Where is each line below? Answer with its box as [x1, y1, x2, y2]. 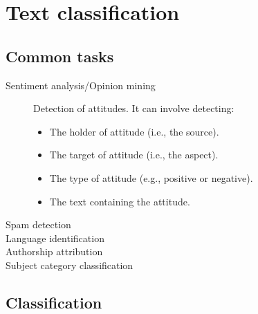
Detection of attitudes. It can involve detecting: [33, 101, 234, 116]
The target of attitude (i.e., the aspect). [49, 147, 219, 162]
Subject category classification [6, 257, 133, 272]
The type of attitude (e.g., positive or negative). [49, 170, 253, 185]
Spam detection [6, 217, 71, 232]
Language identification [6, 230, 104, 245]
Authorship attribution [6, 244, 103, 259]
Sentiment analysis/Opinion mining [6, 77, 156, 92]
